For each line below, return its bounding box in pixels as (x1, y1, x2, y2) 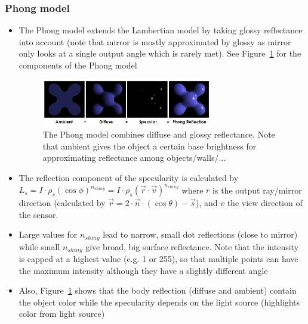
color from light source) (19, 307, 105, 320)
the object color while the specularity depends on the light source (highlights (19, 295, 300, 308)
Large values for (19, 228, 78, 241)
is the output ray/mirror (212, 183, 302, 196)
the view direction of (227, 197, 303, 209)
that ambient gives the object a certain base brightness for (42, 139, 257, 152)
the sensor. (19, 208, 58, 220)
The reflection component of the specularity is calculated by (19, 171, 239, 183)
